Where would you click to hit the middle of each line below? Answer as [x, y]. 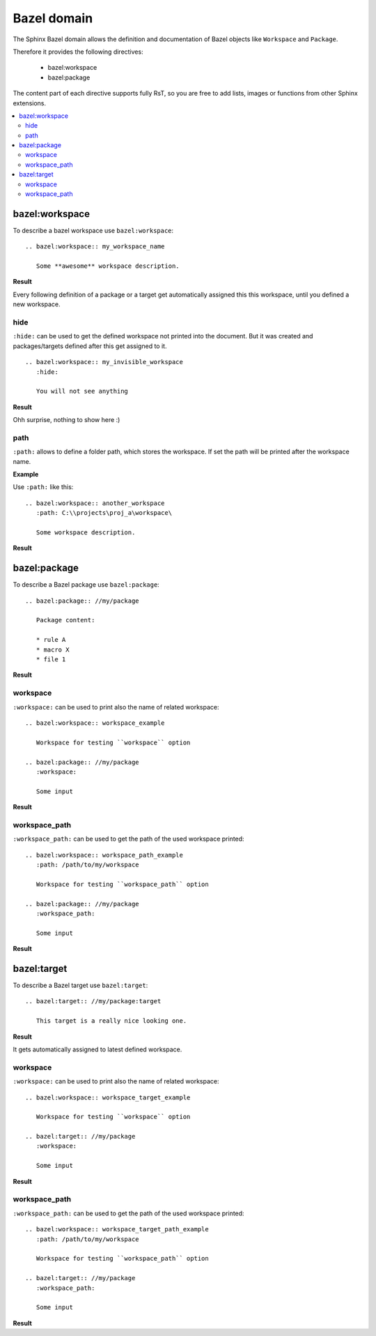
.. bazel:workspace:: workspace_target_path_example [117, 1229]
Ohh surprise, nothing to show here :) [66, 420]
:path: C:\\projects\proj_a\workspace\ [104, 513]
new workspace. [37, 304]
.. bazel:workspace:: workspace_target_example [108, 1097]
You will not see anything [82, 391]
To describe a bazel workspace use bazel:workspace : [93, 230]
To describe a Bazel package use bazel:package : [86, 585]
